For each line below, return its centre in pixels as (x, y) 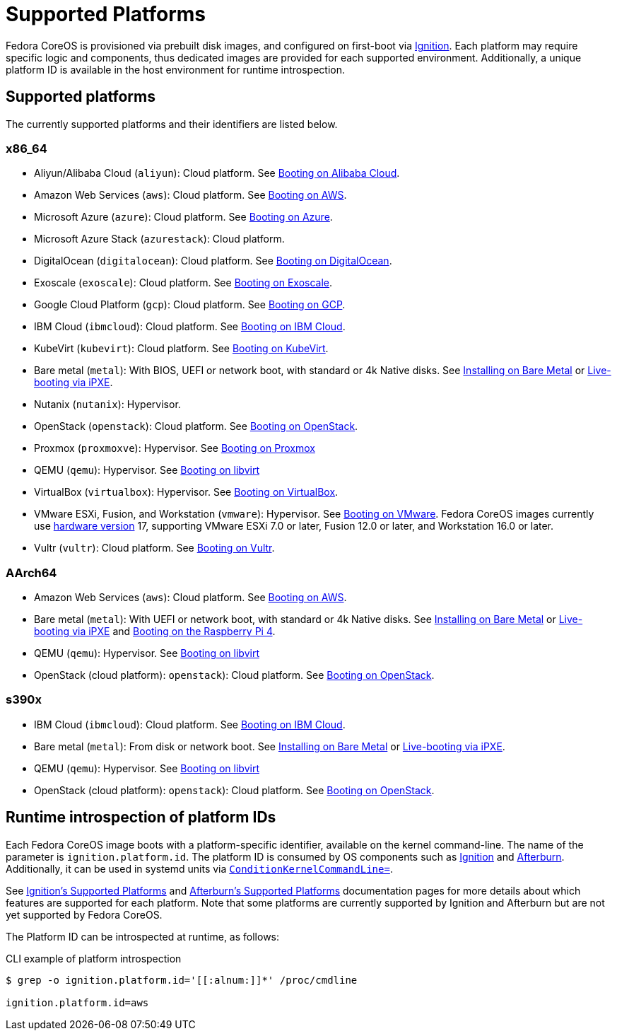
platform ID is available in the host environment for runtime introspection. (175, 69)
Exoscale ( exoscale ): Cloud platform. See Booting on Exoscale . (183, 283)
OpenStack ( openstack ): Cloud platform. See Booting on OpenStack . (196, 426)
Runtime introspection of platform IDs (141, 817)
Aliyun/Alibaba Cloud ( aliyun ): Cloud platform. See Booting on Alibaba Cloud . (217, 173)
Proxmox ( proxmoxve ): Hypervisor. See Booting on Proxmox (175, 448)
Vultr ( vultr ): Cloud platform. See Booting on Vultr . (154, 548)
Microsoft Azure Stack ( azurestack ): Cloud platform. (159, 239)
